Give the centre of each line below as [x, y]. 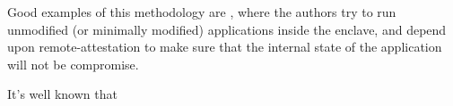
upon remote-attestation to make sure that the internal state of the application [225, 47]
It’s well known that [62, 94]
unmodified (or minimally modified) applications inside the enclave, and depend [227, 29]
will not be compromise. [73, 64]
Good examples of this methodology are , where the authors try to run [202, 12]
